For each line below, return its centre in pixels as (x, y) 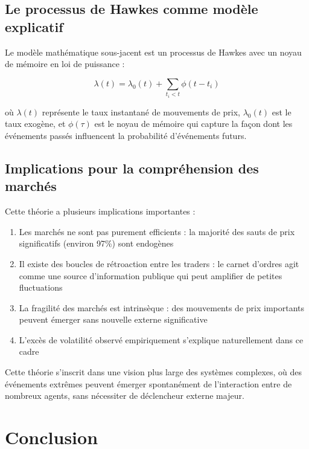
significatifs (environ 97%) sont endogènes (96, 243)
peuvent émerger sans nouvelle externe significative (113, 319)
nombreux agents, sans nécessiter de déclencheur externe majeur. (125, 396)
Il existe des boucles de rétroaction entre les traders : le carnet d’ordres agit (159, 263)
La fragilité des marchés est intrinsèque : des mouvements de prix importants (162, 307)
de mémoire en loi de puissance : (65, 64)
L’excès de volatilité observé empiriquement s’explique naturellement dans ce (161, 339)
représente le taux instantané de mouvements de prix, (141, 111)
